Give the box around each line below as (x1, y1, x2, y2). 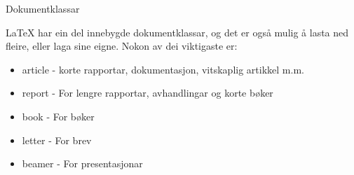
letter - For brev (22, 132, 92, 147)
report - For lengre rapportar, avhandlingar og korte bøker (22, 85, 273, 100)
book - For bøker (22, 108, 95, 123)
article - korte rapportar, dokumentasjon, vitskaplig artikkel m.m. (22, 62, 304, 76)
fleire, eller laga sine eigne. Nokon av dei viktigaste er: (6, 38, 238, 53)
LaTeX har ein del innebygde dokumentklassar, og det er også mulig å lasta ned (6, 24, 349, 39)
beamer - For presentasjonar (22, 156, 143, 171)
